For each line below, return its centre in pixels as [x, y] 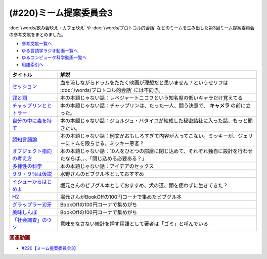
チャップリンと [29, 105]
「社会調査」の [29, 220]
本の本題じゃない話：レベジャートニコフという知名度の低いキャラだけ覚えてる [152, 98]
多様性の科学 [27, 166]
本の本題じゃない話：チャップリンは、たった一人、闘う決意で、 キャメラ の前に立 [156, 105]
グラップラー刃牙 [32, 205]
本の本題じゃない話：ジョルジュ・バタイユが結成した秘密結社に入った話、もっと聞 [156, 120]
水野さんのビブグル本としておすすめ [102, 174]
